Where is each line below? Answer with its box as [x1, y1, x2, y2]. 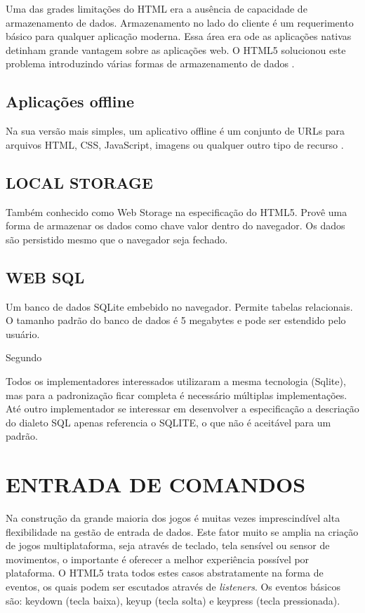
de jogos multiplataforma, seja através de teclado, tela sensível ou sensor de [6, 538, 330, 553]
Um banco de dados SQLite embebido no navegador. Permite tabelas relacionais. [6, 299, 353, 314]
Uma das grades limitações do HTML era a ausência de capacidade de [6, 1, 307, 15]
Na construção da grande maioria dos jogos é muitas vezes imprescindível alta [6, 511, 340, 525]
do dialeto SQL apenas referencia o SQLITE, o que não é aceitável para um [6, 415, 331, 429]
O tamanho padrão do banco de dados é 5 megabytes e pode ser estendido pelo [6, 313, 346, 328]
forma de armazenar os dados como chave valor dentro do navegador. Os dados [6, 218, 345, 233]
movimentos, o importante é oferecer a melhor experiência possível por [6, 551, 310, 566]
